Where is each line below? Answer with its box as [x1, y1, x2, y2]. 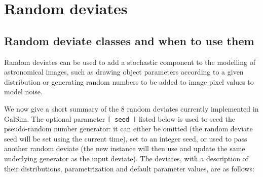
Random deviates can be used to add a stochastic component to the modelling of [4, 56, 255, 67]
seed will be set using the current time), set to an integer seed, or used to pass [4, 133, 247, 144]
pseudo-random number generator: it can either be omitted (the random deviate [4, 123, 253, 134]
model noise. [4, 86, 43, 97]
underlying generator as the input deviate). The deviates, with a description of [4, 153, 248, 163]
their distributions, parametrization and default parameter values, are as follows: [4, 163, 254, 173]
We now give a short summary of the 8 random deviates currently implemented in [4, 103, 259, 114]
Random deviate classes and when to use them [4, 32, 254, 48]
